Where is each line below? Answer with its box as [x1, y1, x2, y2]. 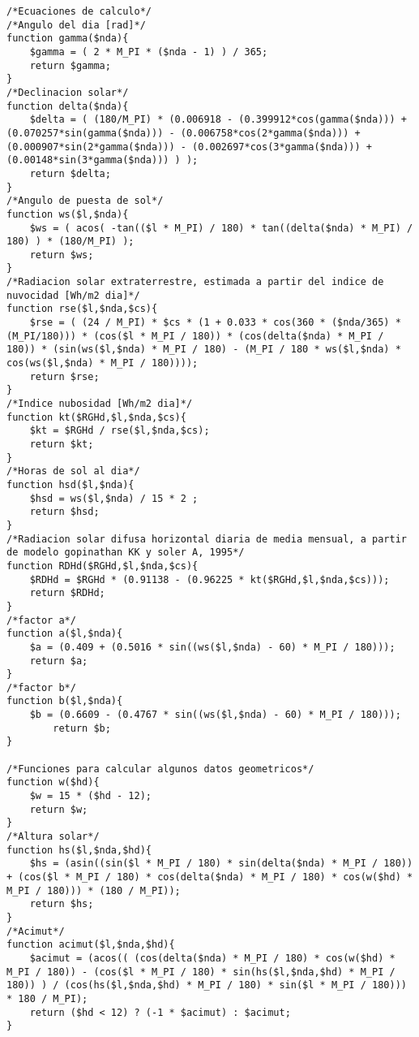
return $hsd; [29, 506, 100, 518]
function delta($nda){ [6, 100, 129, 112]
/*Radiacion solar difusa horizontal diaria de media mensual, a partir [6, 533, 407, 545]
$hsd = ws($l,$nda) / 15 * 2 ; [29, 492, 199, 504]
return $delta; [29, 167, 111, 179]
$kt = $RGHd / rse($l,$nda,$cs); [29, 425, 210, 437]
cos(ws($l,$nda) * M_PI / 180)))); [6, 357, 199, 369]
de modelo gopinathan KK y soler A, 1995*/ [6, 547, 245, 559]
